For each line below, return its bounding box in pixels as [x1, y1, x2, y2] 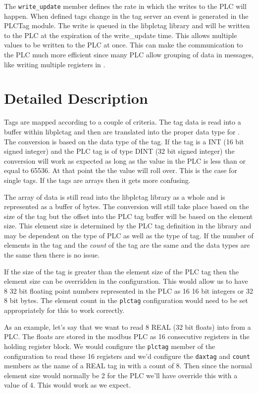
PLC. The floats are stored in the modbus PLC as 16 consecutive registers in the [4, 331, 250, 342]
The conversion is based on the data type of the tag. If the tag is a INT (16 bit [4, 136, 244, 146]
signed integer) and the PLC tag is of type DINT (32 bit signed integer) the [4, 146, 235, 156]
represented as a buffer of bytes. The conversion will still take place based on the [4, 201, 249, 212]
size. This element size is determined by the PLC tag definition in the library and [4, 220, 252, 231]
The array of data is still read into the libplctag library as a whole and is [4, 191, 225, 202]
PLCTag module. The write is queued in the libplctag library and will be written [4, 20, 250, 31]
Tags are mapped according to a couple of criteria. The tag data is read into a [4, 117, 241, 127]
